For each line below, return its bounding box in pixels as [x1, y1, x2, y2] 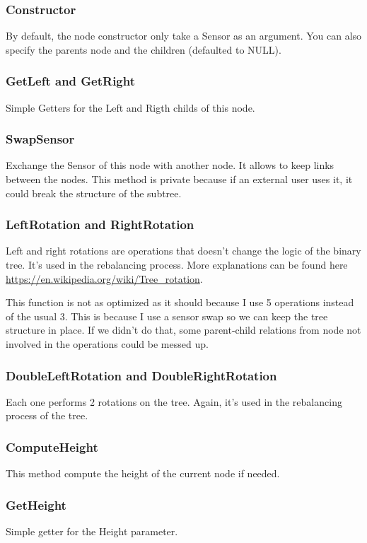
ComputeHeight [6, 438, 98, 455]
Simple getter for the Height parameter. [6, 524, 178, 539]
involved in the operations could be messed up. [6, 337, 209, 351]
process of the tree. [6, 408, 88, 423]
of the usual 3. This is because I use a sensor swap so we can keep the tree [6, 308, 328, 323]
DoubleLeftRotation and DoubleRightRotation [6, 366, 277, 384]
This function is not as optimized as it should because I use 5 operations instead [6, 295, 354, 310]
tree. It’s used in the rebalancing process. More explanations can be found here [6, 257, 348, 272]
